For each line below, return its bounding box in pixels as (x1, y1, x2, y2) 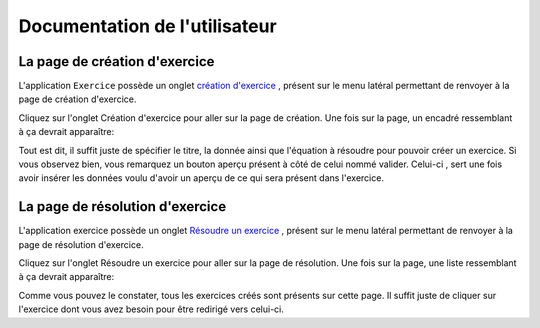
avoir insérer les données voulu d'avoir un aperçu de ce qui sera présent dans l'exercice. (18, 172, 385, 184)
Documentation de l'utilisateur (18, 15, 277, 37)
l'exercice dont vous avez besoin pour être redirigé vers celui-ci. (18, 303, 285, 315)
